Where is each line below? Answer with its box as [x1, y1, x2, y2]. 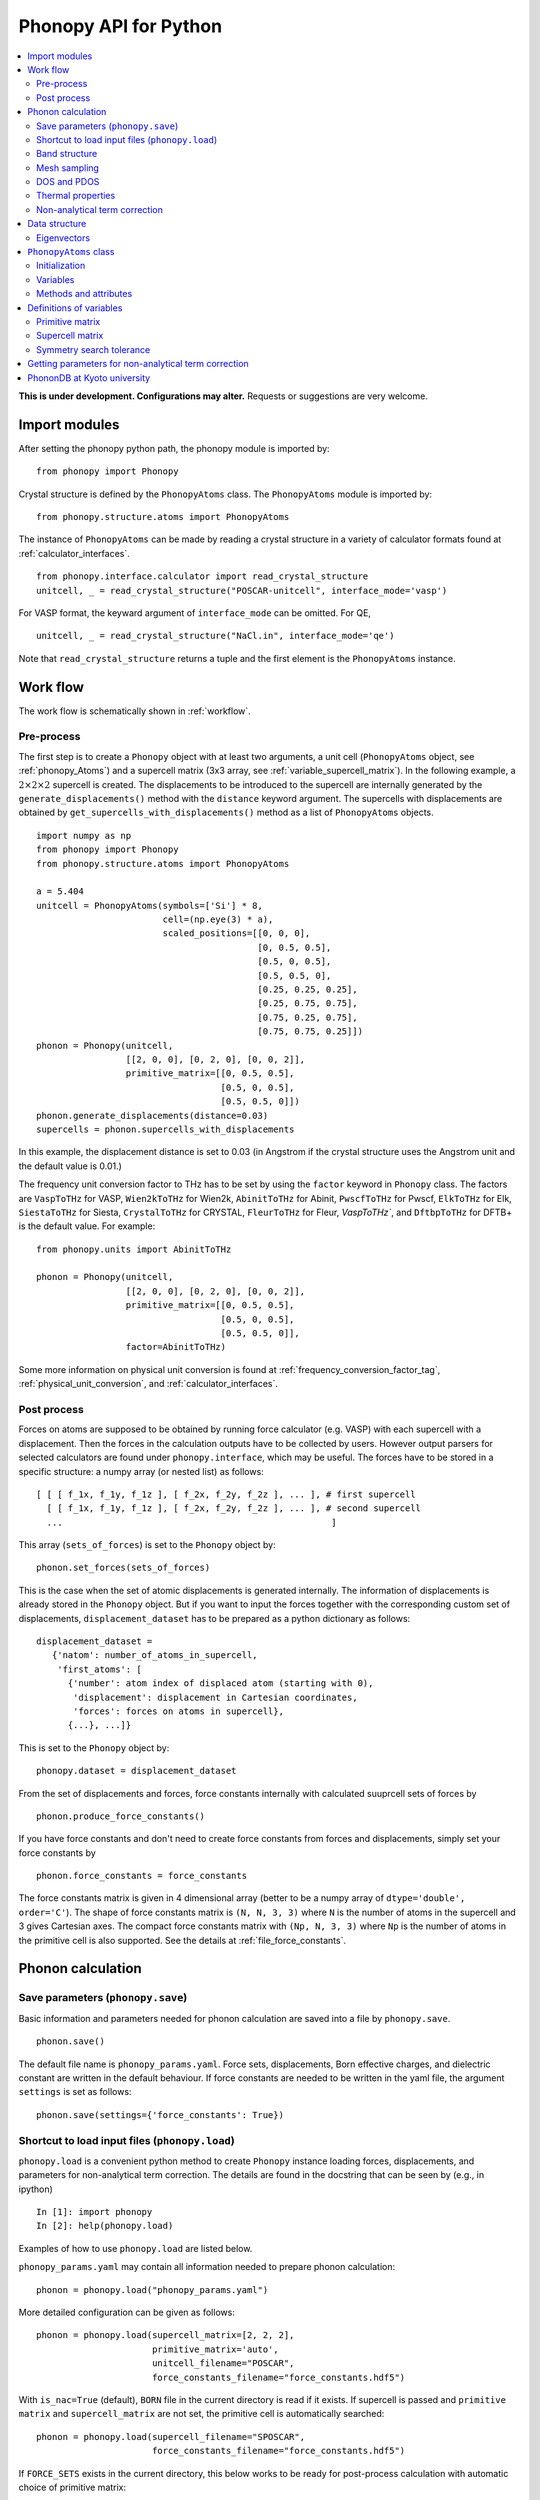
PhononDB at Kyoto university [27, 371, 151, 384]
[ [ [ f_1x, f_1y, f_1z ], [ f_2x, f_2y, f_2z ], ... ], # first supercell [36, 1488, 416, 1500]
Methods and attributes [36, 288, 133, 300]
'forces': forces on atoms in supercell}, [73, 1705, 285, 1717]
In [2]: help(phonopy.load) [36, 2220, 174, 2232]
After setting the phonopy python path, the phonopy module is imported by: [18, 442, 330, 454]
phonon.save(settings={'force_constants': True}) [36, 2109, 285, 2120]
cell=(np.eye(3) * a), [162, 914, 274, 925]
